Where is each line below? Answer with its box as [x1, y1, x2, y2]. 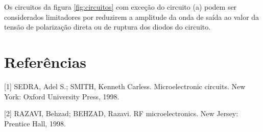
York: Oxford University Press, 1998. [4, 91, 119, 101]
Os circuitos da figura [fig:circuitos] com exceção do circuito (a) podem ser [4, 2, 237, 12]
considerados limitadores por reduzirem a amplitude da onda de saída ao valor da [4, 11, 259, 22]
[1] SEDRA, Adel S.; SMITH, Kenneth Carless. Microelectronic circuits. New [4, 81, 246, 91]
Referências [4, 51, 87, 72]
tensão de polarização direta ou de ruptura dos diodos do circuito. [4, 21, 211, 32]
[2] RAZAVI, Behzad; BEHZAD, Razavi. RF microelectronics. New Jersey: [4, 108, 238, 119]
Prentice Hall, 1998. [4, 118, 66, 128]
